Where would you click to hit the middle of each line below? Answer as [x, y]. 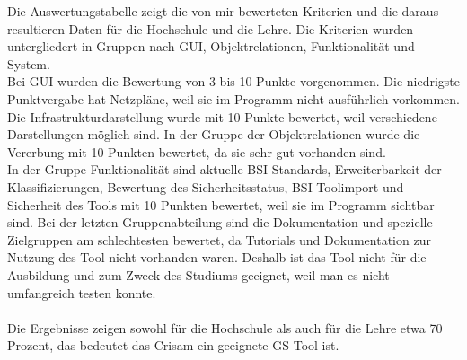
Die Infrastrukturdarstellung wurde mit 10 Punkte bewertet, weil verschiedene [222, 116]
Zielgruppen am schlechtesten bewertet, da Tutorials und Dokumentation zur [219, 239]
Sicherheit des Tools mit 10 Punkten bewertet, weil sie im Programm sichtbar [221, 204]
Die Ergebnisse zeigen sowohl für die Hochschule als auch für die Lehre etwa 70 [225, 327]
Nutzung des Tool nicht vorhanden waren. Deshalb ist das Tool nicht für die [217, 257]
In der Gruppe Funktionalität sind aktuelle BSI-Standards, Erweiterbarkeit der [225, 169]
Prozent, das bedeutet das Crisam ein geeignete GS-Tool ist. [173, 345]
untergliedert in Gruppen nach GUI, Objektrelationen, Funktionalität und [211, 46]
